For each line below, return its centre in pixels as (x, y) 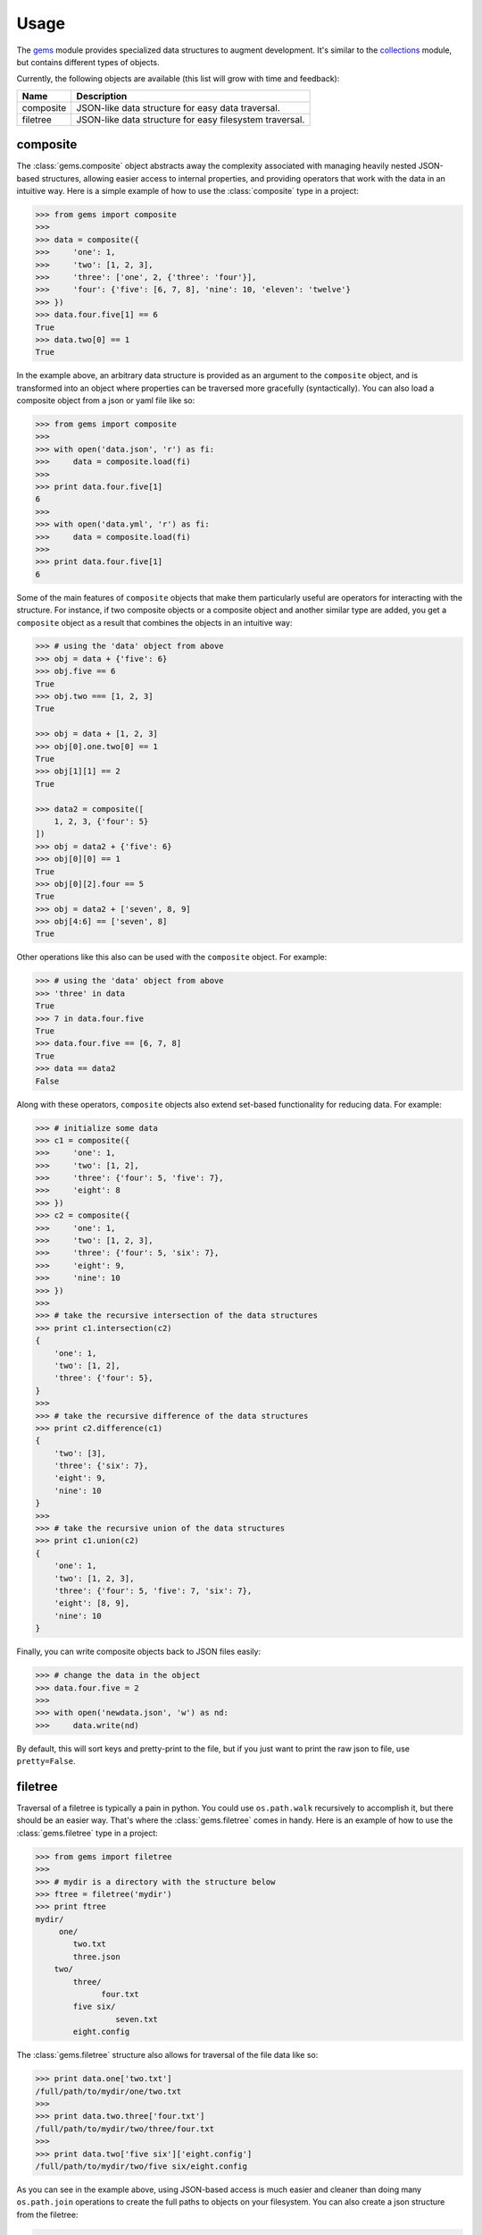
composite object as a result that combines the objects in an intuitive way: (154, 622)
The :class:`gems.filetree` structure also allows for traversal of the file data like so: (167, 2055)
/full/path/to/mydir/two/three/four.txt (125, 2129)
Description (102, 96)
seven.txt (136, 2019)
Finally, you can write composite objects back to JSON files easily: (139, 1652)
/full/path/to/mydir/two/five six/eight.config (141, 2166)
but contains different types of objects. (88, 62)
